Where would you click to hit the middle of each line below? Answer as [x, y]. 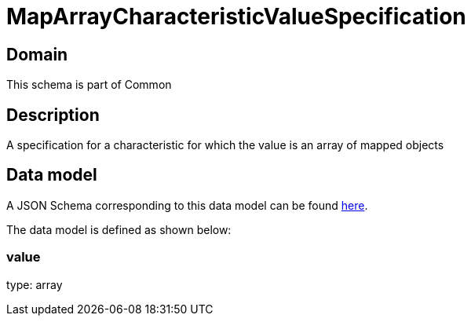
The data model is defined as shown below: [119, 229]
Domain [37, 54]
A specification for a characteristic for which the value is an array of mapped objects [225, 145]
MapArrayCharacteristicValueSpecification [236, 16]
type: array [35, 284]
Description [53, 115]
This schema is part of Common [89, 85]
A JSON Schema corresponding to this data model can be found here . [187, 205]
